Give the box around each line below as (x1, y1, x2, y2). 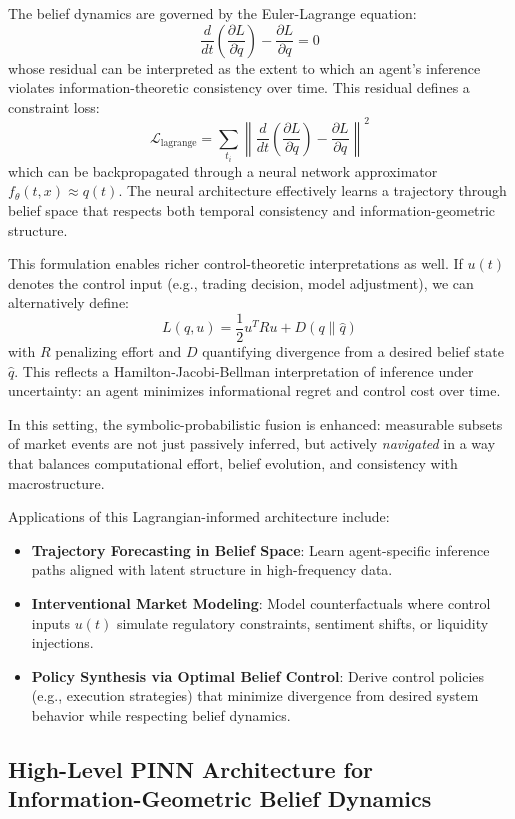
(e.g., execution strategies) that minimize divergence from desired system (31, 685, 479, 706)
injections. (31, 632, 94, 653)
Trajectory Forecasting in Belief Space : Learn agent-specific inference (31, 539, 490, 560)
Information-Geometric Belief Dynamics (8, 783, 432, 814)
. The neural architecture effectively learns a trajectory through (118, 180, 507, 201)
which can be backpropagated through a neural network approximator (8, 160, 438, 181)
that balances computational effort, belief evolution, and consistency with (8, 453, 458, 474)
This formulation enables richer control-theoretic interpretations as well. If (8, 253, 463, 274)
